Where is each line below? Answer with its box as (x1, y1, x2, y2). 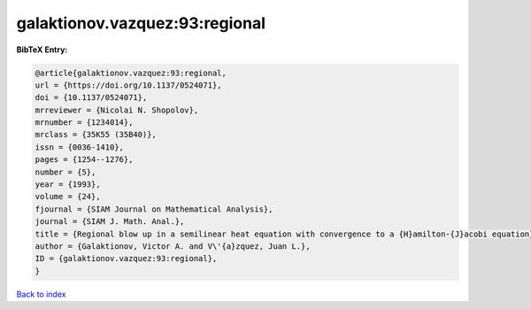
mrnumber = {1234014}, (35, 118, 134, 127)
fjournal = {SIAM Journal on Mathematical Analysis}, (35, 204, 273, 214)
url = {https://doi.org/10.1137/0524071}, (35, 80, 222, 90)
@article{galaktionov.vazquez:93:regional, (35, 67, 227, 78)
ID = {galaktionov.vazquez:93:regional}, (35, 253, 218, 264)
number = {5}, (35, 166, 96, 177)
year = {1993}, (35, 180, 101, 189)
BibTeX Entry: (16, 44, 68, 55)
